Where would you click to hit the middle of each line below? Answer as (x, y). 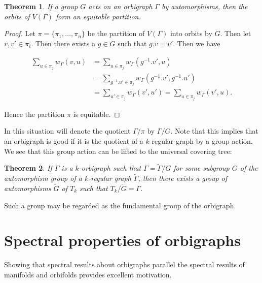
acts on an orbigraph (120, 6)
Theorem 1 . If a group (41, 6)
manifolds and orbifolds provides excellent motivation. (88, 274)
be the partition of (116, 33)
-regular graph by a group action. (201, 140)
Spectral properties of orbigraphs (122, 240)
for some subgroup (201, 168)
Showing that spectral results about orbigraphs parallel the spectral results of (124, 264)
